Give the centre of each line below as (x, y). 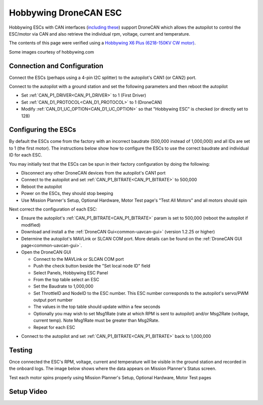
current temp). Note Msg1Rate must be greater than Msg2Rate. (96, 320)
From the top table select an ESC (66, 279)
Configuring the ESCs (43, 130)
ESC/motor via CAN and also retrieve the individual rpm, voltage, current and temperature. (100, 34)
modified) (31, 225)
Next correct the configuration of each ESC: (53, 209)
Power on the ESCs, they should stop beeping (67, 193)
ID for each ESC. (26, 155)
